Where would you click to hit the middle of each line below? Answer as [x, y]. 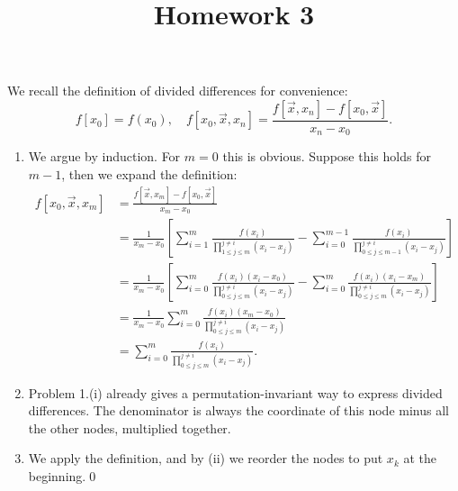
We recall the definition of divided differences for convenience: [178, 91]
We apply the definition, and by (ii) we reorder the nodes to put [206, 458]
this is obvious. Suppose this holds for [327, 156]
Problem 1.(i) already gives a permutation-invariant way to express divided [235, 392]
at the [420, 458]
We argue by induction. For [104, 156]
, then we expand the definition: [149, 174]
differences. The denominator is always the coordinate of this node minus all [238, 410]
